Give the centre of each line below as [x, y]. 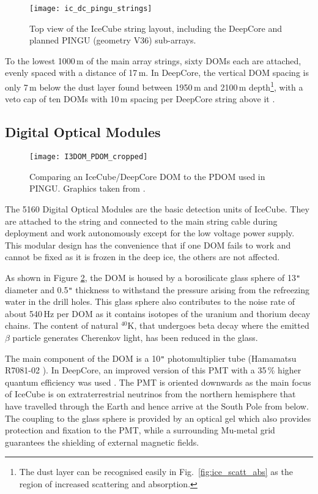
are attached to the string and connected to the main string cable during [141, 221]
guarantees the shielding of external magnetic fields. [102, 442]
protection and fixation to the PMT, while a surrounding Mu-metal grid [140, 430]
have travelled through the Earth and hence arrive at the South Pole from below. [157, 406]
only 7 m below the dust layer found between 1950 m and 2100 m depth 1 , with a [154, 86]
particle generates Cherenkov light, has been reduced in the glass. [135, 337]
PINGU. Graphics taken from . [87, 188]
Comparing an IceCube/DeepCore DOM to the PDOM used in [147, 176]
